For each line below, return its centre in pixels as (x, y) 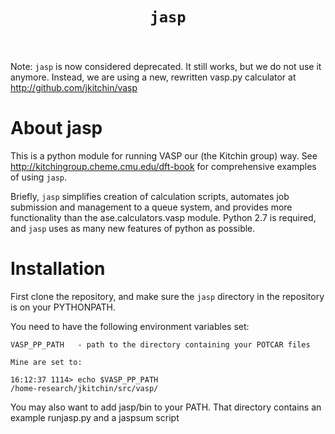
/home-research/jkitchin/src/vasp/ (84, 389)
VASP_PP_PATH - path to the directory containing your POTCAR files (160, 345)
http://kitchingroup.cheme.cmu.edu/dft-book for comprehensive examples (163, 167)
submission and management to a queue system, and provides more (151, 207)
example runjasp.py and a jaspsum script (95, 418)
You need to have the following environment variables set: (130, 327)
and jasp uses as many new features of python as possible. (133, 229)
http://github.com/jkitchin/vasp (74, 88)
